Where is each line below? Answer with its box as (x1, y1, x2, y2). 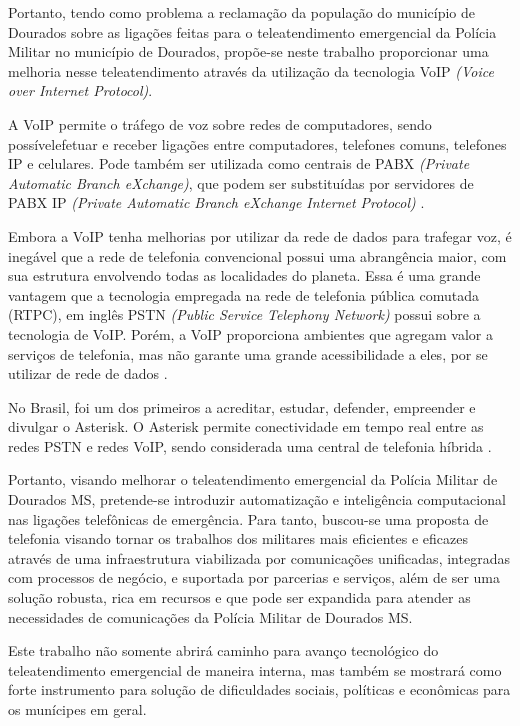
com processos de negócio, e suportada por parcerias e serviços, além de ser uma (8, 567, 500, 588)
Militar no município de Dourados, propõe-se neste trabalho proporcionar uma (8, 41, 489, 62)
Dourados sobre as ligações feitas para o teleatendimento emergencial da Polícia (8, 21, 497, 42)
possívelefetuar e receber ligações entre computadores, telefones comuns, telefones (8, 133, 507, 154)
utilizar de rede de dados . (8, 363, 168, 384)
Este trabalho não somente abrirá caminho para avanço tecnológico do (8, 640, 439, 661)
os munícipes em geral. (8, 699, 147, 719)
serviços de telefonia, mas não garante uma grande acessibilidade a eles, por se (8, 343, 488, 364)
